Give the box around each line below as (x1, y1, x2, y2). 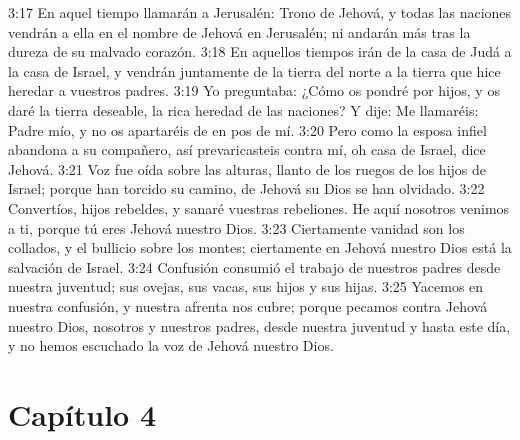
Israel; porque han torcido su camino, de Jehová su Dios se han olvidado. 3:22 (8, 178, 485, 199)
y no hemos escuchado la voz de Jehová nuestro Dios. (8, 335, 334, 356)
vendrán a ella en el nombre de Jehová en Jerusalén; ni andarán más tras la (8, 21, 471, 42)
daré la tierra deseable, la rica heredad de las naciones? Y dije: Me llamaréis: (8, 99, 479, 120)
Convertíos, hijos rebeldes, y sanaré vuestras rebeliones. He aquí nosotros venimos (8, 197, 510, 218)
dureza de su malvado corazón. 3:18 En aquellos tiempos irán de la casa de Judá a (8, 41, 512, 62)
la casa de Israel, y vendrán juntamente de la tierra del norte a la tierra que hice (8, 60, 501, 81)
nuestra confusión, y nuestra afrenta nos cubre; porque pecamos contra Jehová (8, 295, 488, 316)
